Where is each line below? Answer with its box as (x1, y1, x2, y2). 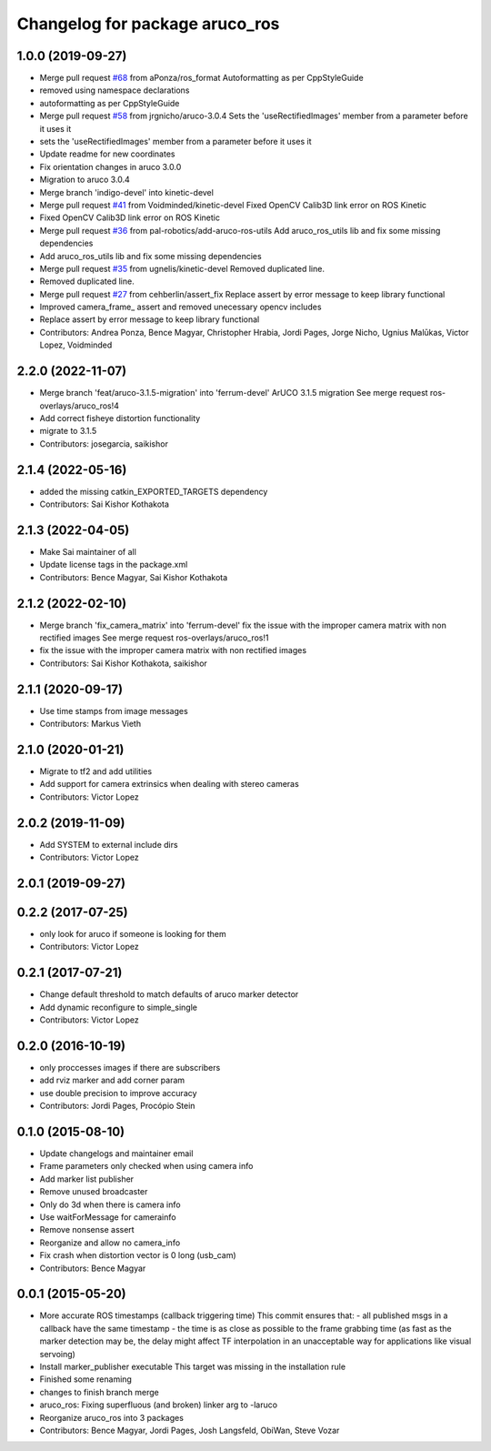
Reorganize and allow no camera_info (39, 1237, 181, 1248)
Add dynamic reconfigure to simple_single (39, 1002, 197, 1013)
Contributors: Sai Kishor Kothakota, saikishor (39, 658, 208, 669)
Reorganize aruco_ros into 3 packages (39, 1412, 184, 1423)
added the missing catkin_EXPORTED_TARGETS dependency (39, 486, 268, 497)
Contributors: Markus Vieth (39, 719, 141, 730)
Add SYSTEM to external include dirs (39, 839, 178, 850)
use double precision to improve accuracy (39, 1087, 197, 1098)
